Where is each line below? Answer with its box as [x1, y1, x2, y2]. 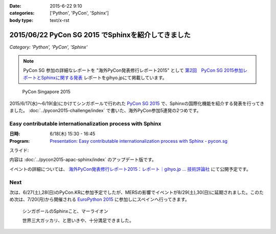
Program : [9, 138, 30, 144]
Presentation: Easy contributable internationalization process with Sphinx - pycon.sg [50, 138, 227, 144]
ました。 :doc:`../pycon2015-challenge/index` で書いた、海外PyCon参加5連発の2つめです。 [9, 108, 201, 114]
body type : [9, 17, 33, 23]
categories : [9, 10, 35, 16]
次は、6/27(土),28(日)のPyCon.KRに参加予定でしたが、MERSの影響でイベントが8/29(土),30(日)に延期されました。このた [9, 189, 264, 195]
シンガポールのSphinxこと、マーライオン [22, 208, 108, 214]
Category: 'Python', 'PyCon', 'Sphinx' [9, 44, 88, 50]
